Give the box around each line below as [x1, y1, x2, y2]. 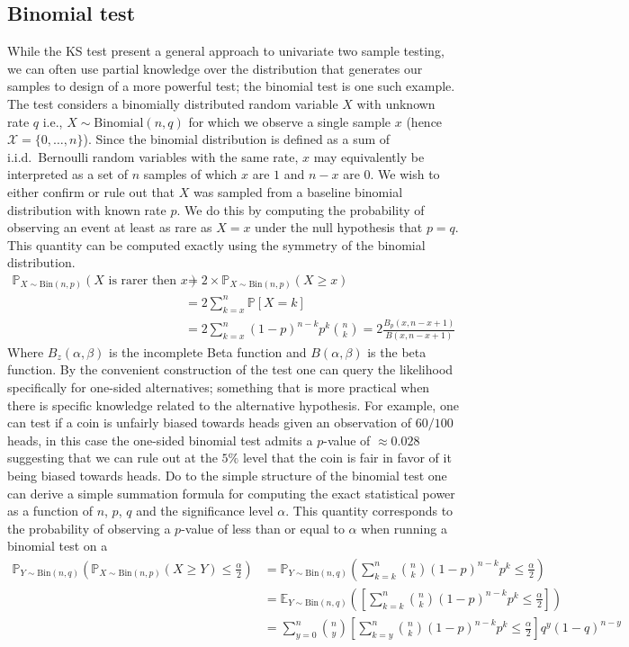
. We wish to [370, 165, 440, 184]
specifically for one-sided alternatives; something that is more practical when [7, 377, 430, 396]
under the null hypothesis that [255, 218, 423, 237]
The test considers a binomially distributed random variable [7, 94, 338, 112]
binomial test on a [7, 536, 108, 555]
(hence [406, 112, 443, 130]
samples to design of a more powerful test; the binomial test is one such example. [7, 76, 455, 95]
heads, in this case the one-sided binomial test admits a [7, 430, 313, 449]
